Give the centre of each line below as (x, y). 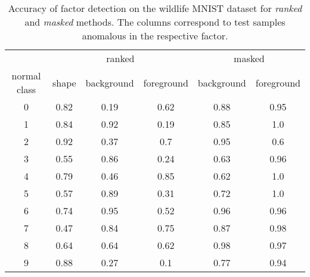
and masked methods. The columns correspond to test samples (155, 22)
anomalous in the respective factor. (155, 36)
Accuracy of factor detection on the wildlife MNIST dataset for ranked (155, 8)
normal (26, 76)
